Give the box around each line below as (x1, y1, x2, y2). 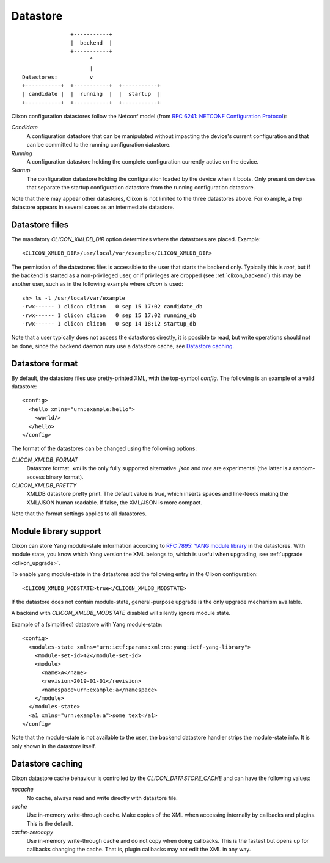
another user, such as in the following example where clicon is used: (11, 280, 183, 288)
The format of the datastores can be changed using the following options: (11, 445, 197, 452)
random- (293, 465, 315, 472)
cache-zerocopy (11, 828, 54, 836)
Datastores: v (22, 73, 94, 81)
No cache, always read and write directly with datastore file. (26, 794, 178, 801)
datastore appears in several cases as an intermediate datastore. (11, 203, 175, 211)
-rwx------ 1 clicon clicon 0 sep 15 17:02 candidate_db (22, 303, 203, 310)
